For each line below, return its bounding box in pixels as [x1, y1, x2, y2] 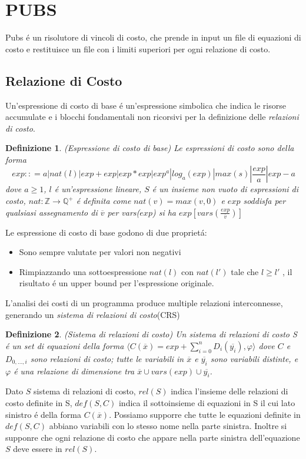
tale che [231, 265, 259, 277]
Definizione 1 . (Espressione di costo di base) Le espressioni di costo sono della [5, 142, 294, 154]
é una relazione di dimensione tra [14, 364, 135, 377]
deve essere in [13, 443, 62, 455]
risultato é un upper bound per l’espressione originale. [19, 277, 214, 289]
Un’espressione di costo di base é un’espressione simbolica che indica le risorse [5, 99, 286, 111]
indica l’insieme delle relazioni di [171, 385, 288, 397]
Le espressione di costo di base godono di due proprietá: [5, 226, 207, 238]
